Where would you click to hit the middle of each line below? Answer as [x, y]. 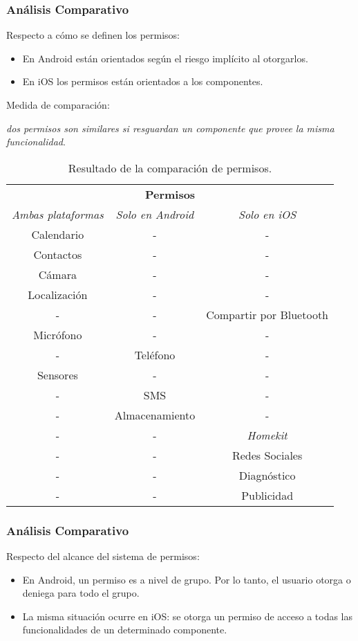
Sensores [57, 374]
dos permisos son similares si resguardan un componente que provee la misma [170, 128]
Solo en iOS [267, 214]
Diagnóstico [267, 475]
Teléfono [155, 354]
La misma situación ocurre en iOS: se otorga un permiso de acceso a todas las [188, 616]
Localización [58, 294]
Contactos [58, 254]
